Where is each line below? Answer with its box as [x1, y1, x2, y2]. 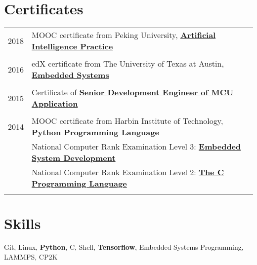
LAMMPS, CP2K [4, 251, 58, 262]
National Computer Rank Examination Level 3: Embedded [32, 141, 241, 152]
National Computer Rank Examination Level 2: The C [32, 166, 224, 178]
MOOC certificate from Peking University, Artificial [32, 29, 216, 41]
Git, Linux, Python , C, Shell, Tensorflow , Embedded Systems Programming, [4, 242, 244, 252]
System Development [32, 152, 116, 164]
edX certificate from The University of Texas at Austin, [32, 58, 224, 70]
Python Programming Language [32, 126, 159, 138]
